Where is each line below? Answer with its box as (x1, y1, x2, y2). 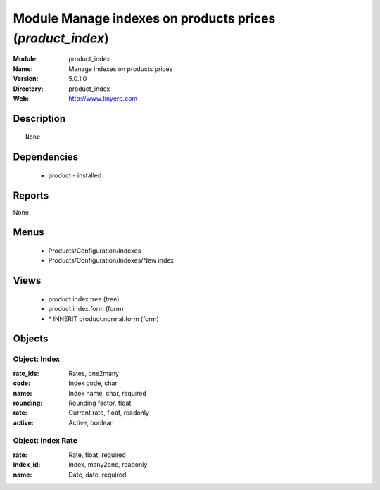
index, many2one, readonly (68, 460, 148, 469)
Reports (13, 189, 49, 201)
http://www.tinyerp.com (68, 94, 138, 102)
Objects (13, 333, 49, 345)
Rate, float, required (68, 451, 127, 459)
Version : (13, 75, 39, 83)
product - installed (48, 171, 102, 180)
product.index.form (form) (48, 305, 125, 313)
